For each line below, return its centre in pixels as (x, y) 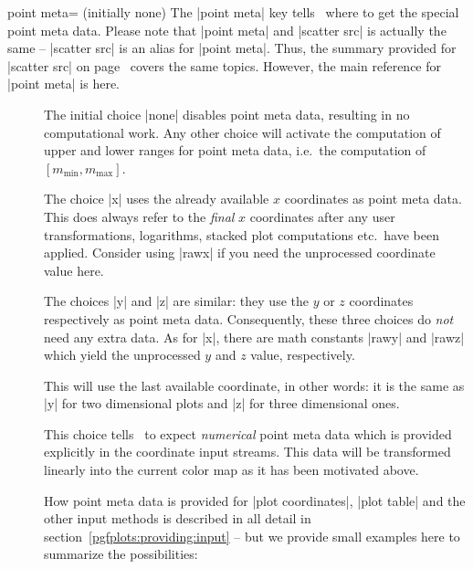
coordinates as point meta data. (373, 199)
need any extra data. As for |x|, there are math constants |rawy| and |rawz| (254, 337)
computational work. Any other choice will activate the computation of (242, 132)
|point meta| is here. (64, 84)
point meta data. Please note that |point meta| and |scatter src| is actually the (227, 30)
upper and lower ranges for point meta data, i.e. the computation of (235, 150)
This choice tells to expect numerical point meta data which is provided (248, 433)
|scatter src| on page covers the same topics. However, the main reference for (225, 65)
